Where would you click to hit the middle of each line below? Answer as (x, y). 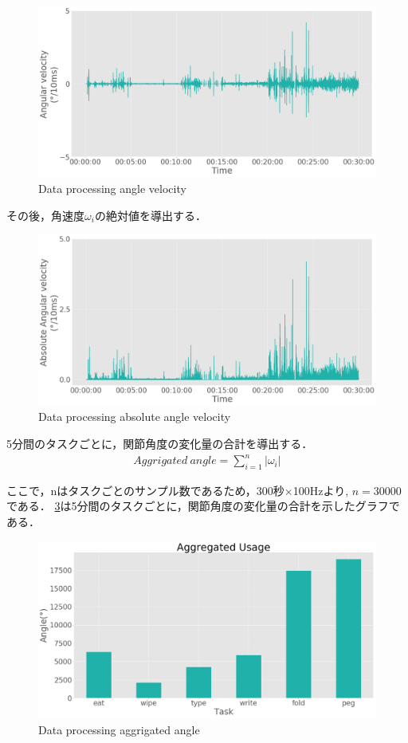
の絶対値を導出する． (150, 215)
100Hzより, (321, 490)
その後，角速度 (45, 215)
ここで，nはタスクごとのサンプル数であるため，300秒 (145, 490)
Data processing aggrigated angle (119, 729)
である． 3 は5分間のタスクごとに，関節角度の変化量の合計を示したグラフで (203, 506)
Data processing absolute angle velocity (135, 417)
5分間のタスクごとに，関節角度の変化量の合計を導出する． (160, 443)
